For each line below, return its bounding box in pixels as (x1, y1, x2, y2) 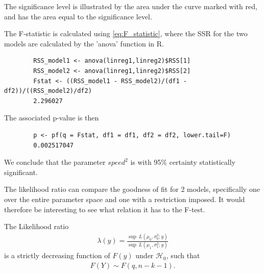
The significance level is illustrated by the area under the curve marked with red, (4, 1, 257, 11)
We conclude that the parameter (4, 157, 106, 167)
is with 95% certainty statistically (130, 157, 235, 167)
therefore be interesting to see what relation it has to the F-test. (4, 204, 205, 214)
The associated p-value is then (4, 112, 99, 123)
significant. (4, 166, 38, 177)
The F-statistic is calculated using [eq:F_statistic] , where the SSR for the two (4, 28, 248, 39)
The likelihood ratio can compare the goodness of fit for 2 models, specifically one (4, 184, 260, 194)
